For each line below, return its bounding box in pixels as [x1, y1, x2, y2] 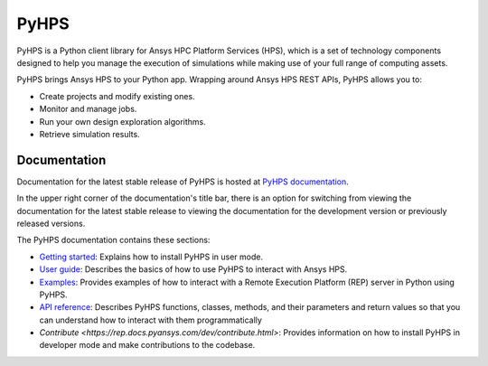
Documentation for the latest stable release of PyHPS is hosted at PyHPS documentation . [16, 176, 350, 187]
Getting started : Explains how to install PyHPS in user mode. [39, 251, 264, 262]
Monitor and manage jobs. [39, 104, 137, 115]
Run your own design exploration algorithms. [39, 116, 207, 127]
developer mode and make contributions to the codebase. [39, 340, 256, 351]
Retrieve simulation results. [39, 128, 140, 139]
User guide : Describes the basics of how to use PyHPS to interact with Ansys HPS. [39, 264, 348, 275]
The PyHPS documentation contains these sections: [16, 235, 211, 246]
